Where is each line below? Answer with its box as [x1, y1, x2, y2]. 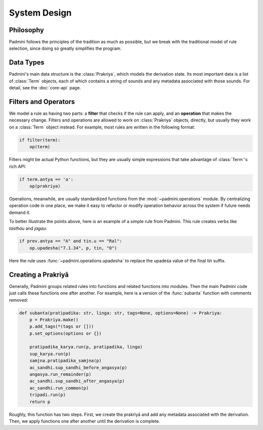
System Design [9, 7, 72, 18]
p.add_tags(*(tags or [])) [29, 324, 94, 329]
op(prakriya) [29, 183, 61, 189]
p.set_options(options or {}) [29, 330, 102, 336]
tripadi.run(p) [29, 392, 66, 398]
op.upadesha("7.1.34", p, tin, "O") [29, 245, 117, 251]
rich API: [9, 164, 26, 169]
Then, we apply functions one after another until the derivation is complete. [9, 418, 160, 424]
